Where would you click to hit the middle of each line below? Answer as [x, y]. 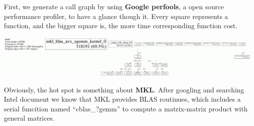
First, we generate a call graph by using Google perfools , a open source [114, 6]
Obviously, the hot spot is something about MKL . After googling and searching [124, 89]
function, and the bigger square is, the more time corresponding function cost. [121, 26]
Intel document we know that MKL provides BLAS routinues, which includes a [122, 99]
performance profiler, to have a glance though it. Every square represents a [116, 16]
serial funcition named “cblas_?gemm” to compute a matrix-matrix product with [126, 108]
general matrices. [29, 118]
